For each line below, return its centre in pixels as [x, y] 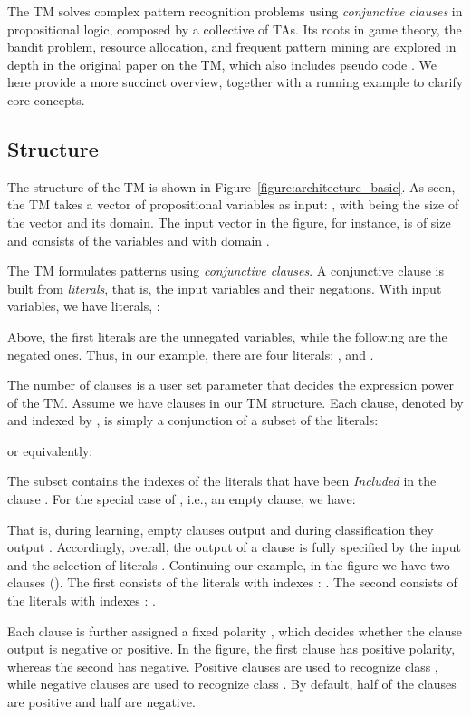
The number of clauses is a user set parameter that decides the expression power [231, 385]
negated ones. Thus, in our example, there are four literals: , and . [191, 354]
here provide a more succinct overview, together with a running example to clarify [235, 82]
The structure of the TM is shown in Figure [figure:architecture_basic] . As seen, [231, 186]
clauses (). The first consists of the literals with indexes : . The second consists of [232, 582]
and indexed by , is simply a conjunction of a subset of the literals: [193, 420]
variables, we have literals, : [84, 306]
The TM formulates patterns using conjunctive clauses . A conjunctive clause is [226, 271]
